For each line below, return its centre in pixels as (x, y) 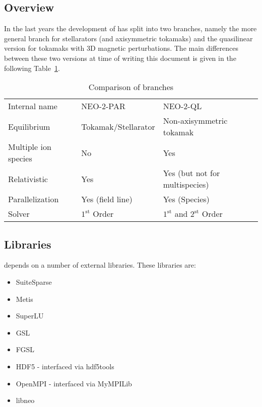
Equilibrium (29, 126)
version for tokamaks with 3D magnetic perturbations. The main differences (121, 48)
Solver (19, 214)
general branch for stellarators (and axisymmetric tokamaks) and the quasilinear (128, 38)
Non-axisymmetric (195, 121)
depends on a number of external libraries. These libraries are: (100, 265)
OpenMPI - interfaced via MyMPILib (74, 383)
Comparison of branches (131, 87)
